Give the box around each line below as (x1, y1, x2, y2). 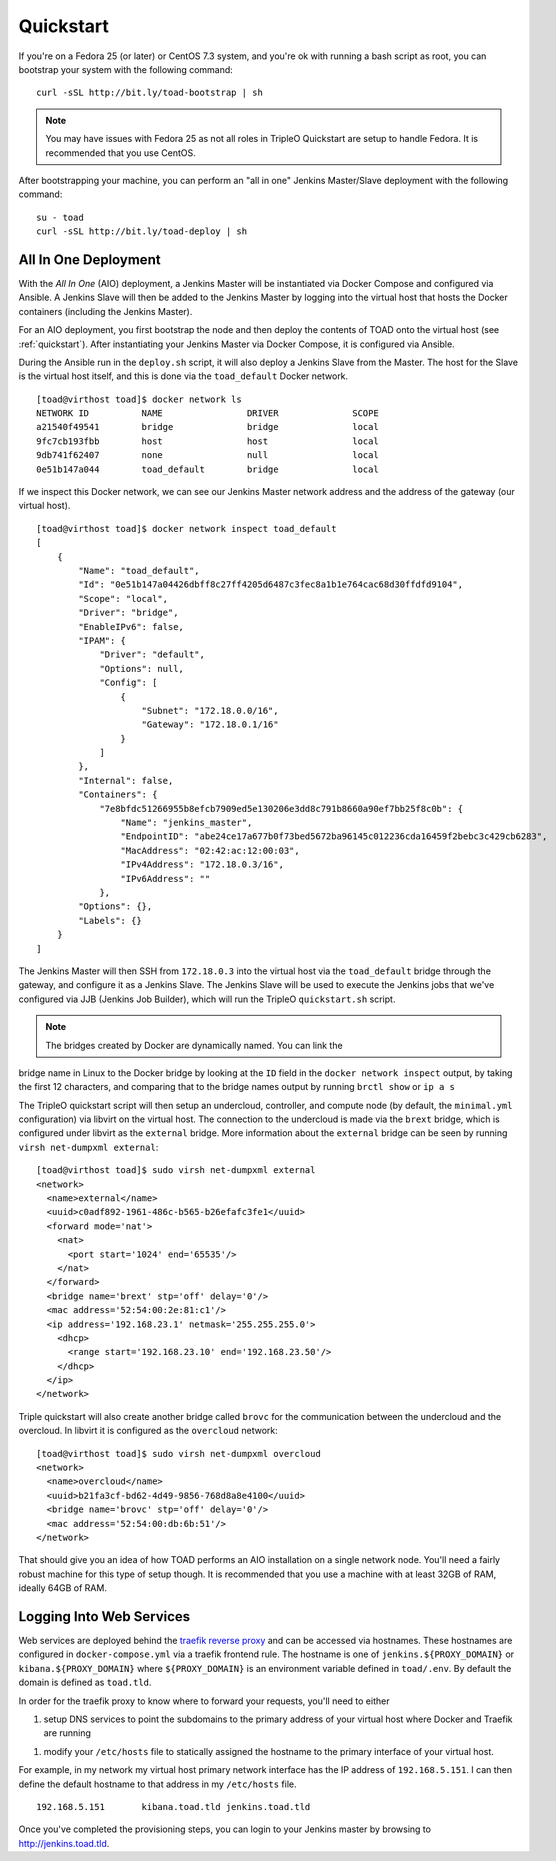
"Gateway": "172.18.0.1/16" (141, 719, 279, 730)
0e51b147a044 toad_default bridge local (36, 463, 379, 475)
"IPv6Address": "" (120, 873, 211, 884)
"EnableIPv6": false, (78, 621, 185, 632)
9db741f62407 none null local (36, 450, 379, 461)
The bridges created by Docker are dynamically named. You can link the (45, 1039, 344, 1051)
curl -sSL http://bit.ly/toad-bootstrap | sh (36, 87, 264, 99)
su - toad (36, 211, 84, 223)
